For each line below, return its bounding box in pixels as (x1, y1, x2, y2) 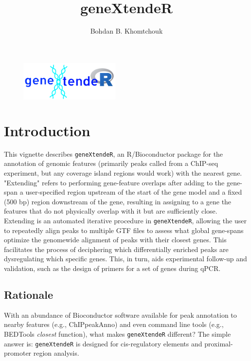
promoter (4, 348, 32, 358)
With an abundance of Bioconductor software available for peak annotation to (4, 309, 237, 320)
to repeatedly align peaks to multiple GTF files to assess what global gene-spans (4, 225, 244, 235)
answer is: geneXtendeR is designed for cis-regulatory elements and (4, 338, 202, 348)
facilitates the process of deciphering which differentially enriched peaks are (4, 244, 229, 254)
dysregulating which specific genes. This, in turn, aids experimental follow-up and (4, 253, 247, 264)
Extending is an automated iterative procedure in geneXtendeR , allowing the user (4, 215, 247, 225)
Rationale (4, 287, 53, 302)
